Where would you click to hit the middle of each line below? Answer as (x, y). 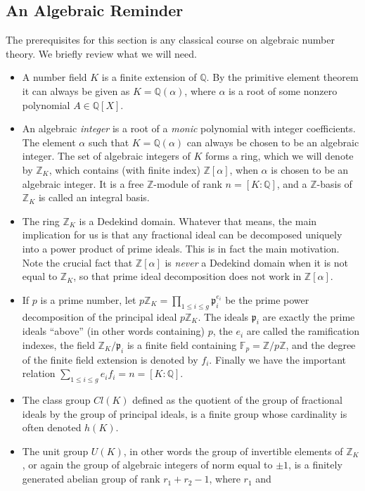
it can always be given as (76, 90)
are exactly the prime (309, 316)
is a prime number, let (88, 299)
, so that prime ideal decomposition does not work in (187, 276)
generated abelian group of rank (91, 479)
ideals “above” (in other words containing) (114, 331)
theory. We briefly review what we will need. (101, 53)
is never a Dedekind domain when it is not (257, 262)
